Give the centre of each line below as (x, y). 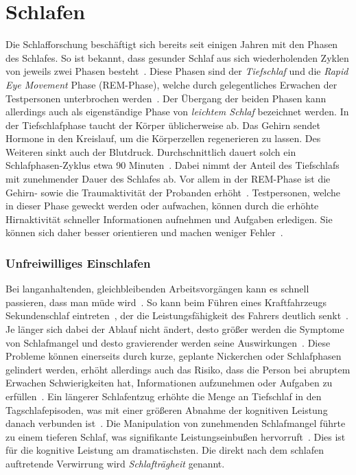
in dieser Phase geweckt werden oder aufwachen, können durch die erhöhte (162, 206)
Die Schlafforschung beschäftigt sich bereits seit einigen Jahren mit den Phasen (172, 44)
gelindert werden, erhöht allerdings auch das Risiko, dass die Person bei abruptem (178, 369)
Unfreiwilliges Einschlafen (78, 263)
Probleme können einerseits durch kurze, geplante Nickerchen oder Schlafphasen (174, 356)
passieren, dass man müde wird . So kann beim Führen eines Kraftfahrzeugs (166, 302)
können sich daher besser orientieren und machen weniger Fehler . (144, 232)
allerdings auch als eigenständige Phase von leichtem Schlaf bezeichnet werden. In (177, 112)
